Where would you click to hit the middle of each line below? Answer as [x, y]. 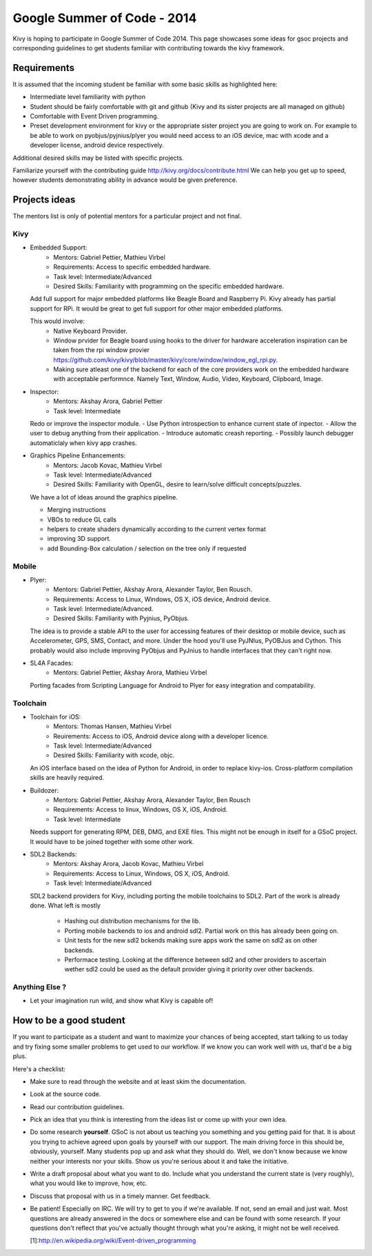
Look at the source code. [65, 1094]
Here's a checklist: [39, 1069]
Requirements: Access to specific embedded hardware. [132, 267]
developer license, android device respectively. [97, 145]
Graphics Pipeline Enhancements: [78, 455]
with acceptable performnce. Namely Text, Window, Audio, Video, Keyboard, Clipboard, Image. [188, 379]
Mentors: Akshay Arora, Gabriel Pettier [108, 401]
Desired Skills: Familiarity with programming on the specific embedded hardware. [169, 286]
